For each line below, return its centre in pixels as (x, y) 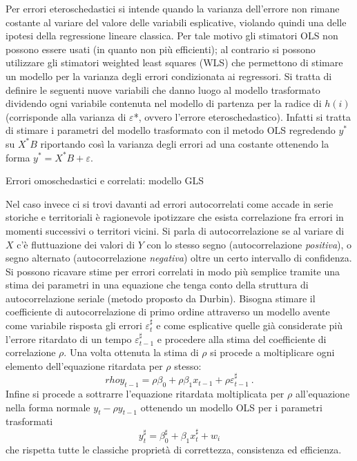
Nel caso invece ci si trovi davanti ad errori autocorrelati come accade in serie (170, 203)
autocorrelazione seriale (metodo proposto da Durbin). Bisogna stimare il (161, 298)
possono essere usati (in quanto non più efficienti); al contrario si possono (161, 49)
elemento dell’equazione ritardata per (84, 365)
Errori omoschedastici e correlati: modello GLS (105, 180)
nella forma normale (48, 407)
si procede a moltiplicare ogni (272, 352)
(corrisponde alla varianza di (66, 116)
